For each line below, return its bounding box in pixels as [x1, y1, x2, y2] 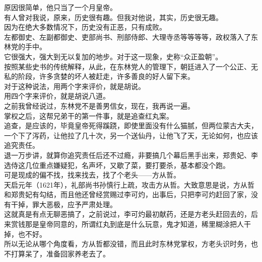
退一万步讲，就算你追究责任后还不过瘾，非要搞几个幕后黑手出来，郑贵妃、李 [4, 149, 258, 160]
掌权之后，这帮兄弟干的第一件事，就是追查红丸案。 [4, 110, 173, 121]
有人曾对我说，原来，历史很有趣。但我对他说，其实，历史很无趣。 [4, 12, 223, 22]
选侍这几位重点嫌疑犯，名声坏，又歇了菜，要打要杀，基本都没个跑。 [4, 159, 230, 170]
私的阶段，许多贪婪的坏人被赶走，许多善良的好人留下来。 [4, 71, 194, 81]
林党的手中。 [4, 41, 46, 52]
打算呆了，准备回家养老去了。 [11, 248, 110, 258]
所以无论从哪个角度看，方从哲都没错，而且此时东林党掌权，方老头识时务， [4, 238, 251, 249]
